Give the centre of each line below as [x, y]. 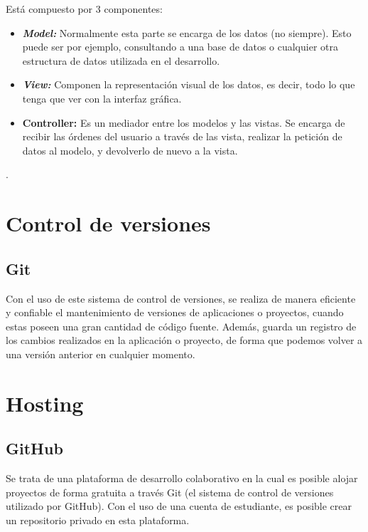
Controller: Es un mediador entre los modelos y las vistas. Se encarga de [184, 122]
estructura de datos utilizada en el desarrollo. [121, 60]
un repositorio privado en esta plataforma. [98, 520]
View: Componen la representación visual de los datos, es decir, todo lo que [189, 84]
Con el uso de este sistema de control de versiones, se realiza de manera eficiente [181, 298]
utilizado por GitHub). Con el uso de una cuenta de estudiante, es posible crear [179, 506]
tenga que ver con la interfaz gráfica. [102, 98]
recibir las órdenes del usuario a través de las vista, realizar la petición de [182, 136]
